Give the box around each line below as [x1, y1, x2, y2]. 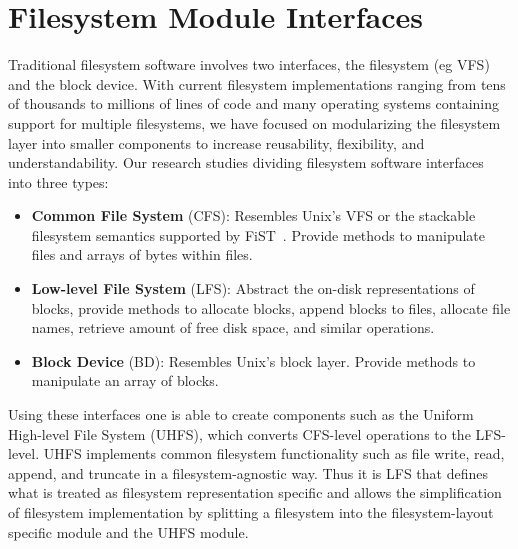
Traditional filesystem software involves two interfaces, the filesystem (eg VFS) [8, 54, 490, 75]
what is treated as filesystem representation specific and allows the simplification [8, 482, 502, 503]
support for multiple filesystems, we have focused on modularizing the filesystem [8, 112, 501, 133]
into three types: [8, 171, 109, 192]
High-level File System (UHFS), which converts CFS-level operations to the [8, 423, 471, 444]
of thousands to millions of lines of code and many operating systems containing [8, 93, 499, 114]
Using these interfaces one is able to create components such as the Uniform [8, 404, 474, 425]
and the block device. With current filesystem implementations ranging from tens [8, 73, 506, 94]
